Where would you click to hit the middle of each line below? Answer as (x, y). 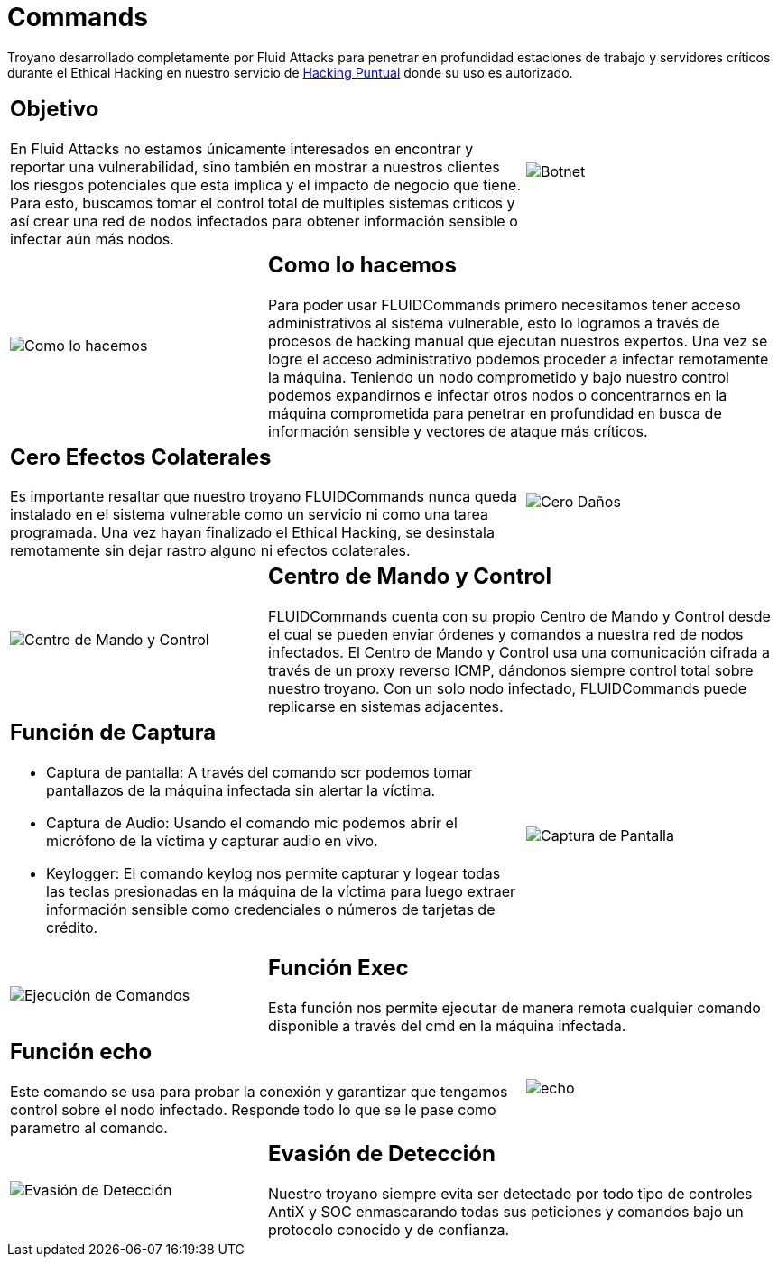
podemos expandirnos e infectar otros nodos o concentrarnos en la (497, 395)
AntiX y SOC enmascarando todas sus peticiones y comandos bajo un (505, 1212)
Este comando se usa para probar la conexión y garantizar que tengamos (259, 1092)
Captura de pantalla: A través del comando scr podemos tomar (259, 773)
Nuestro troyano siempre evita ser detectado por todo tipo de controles (510, 1194)
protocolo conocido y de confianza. (389, 1230)
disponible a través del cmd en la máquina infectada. (447, 1026)
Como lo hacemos (362, 264)
